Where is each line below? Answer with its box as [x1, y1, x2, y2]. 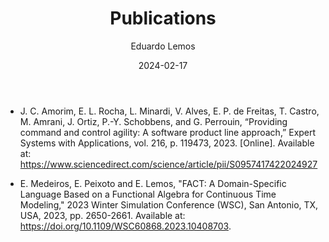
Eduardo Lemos [130, 40, 196, 52]
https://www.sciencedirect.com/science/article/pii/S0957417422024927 [19, 158, 318, 170]
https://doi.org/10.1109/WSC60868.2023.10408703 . [19, 220, 232, 232]
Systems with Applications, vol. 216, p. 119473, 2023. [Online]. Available [19, 137, 315, 149]
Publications [109, 7, 217, 30]
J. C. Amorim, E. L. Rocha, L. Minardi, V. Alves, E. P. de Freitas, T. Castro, [19, 105, 320, 117]
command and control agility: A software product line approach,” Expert [19, 126, 317, 138]
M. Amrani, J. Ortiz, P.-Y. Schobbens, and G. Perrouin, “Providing [19, 115, 288, 127]
